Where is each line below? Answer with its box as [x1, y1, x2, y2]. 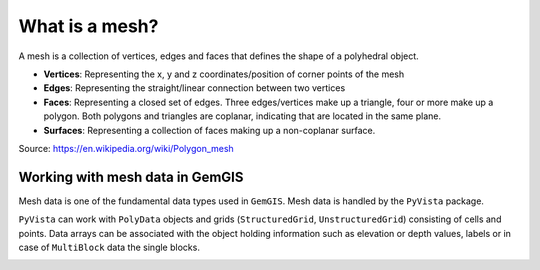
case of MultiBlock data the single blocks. [18, 241, 200, 253]
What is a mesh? [18, 15, 159, 37]
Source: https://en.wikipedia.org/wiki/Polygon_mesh [18, 142, 234, 154]
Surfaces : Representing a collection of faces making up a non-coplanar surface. [43, 124, 376, 136]
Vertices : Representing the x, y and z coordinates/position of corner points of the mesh [43, 68, 405, 80]
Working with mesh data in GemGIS [18, 168, 244, 185]
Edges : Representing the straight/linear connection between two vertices [43, 82, 346, 94]
